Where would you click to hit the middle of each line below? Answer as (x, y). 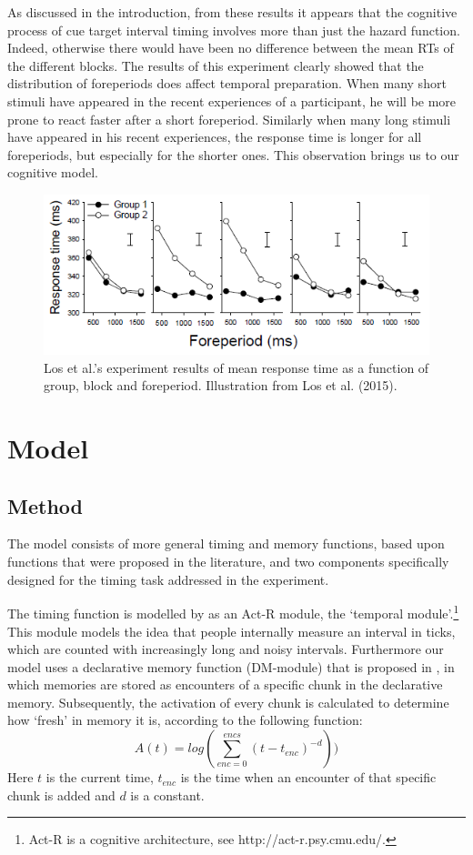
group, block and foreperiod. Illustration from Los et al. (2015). (221, 385)
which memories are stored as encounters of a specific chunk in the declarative (225, 684)
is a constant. (167, 795)
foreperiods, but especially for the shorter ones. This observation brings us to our (233, 154)
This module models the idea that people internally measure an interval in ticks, (231, 631)
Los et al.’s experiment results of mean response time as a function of (236, 367)
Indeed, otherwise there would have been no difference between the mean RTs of (231, 48)
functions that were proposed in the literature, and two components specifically (228, 562)
